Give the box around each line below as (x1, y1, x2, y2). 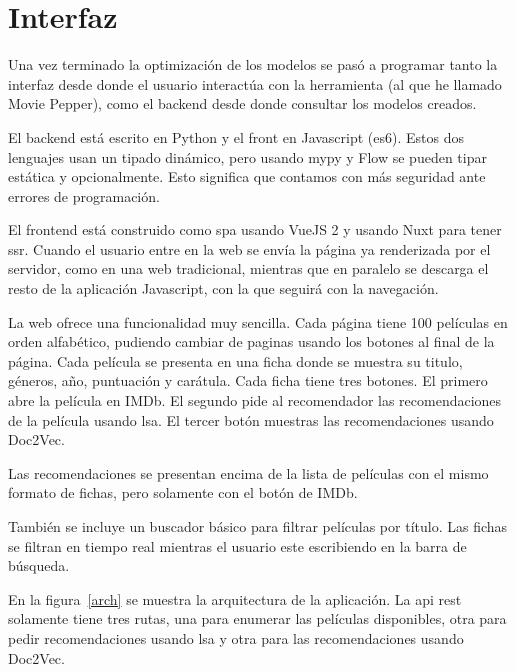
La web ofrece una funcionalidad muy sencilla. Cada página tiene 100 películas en (8, 311, 508, 332)
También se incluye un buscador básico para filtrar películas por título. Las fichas (8, 516, 508, 536)
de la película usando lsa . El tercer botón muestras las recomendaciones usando (8, 409, 494, 430)
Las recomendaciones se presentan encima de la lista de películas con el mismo (8, 462, 489, 483)
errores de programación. (8, 185, 160, 206)
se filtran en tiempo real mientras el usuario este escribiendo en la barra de (8, 535, 467, 556)
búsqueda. (8, 555, 70, 576)
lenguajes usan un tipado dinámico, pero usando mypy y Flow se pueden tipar (8, 146, 487, 167)
